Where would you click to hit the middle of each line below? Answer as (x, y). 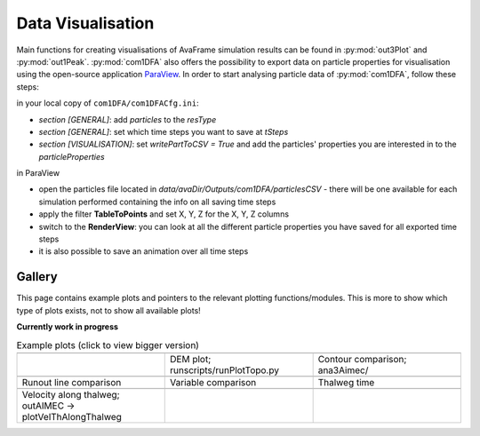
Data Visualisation (85, 23)
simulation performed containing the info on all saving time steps (157, 202)
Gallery (37, 277)
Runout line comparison (72, 382)
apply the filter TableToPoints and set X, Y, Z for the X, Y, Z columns (164, 214)
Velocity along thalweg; (71, 394)
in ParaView (38, 173)
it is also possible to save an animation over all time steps (144, 251)
